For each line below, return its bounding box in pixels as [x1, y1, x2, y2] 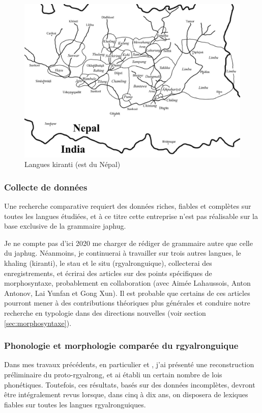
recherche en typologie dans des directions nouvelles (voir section [4, 307, 206, 318]
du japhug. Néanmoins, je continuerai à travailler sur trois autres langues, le [4, 247, 241, 258]
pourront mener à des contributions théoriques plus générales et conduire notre [4, 297, 250, 308]
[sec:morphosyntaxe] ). [4, 317, 72, 328]
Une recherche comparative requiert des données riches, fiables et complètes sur [4, 201, 251, 211]
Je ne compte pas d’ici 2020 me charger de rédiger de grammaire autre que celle [4, 237, 253, 248]
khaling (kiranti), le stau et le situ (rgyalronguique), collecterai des [4, 257, 212, 268]
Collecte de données [4, 180, 88, 193]
